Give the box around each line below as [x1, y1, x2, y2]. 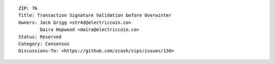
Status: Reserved [18, 34, 62, 40]
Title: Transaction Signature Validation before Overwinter [18, 13, 172, 18]
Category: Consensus [18, 41, 70, 47]
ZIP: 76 [18, 6, 38, 11]
